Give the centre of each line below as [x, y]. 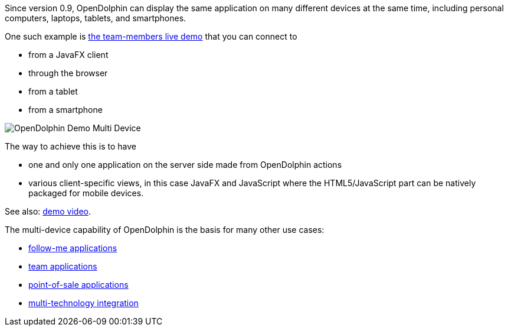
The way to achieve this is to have [71, 146]
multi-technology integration [83, 303]
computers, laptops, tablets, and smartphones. [96, 18]
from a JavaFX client [68, 55]
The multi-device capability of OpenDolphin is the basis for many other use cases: [165, 230]
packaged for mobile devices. [86, 193]
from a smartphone [65, 110]
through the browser [68, 73]
